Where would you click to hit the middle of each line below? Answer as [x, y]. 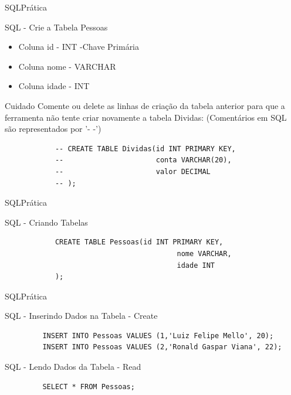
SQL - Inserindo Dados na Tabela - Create [81, 316]
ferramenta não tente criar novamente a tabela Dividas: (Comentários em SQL [146, 117]
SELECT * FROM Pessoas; [89, 387]
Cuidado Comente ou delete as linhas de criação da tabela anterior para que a [145, 105]
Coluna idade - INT [54, 86]
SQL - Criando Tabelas [46, 222]
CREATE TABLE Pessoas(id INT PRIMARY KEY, [139, 242]
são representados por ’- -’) [53, 129]
